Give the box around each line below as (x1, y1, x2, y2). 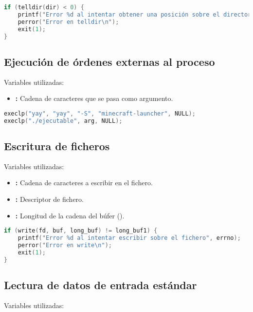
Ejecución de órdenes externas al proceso (4, 54, 215, 69)
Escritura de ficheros (4, 138, 110, 153)
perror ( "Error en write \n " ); (18, 241, 112, 249)
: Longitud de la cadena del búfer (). (15, 210, 125, 220)
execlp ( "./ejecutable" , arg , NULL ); (4, 117, 123, 124)
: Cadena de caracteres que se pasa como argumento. (15, 93, 173, 103)
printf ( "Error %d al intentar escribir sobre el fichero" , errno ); (18, 234, 241, 241)
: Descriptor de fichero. (15, 194, 84, 204)
